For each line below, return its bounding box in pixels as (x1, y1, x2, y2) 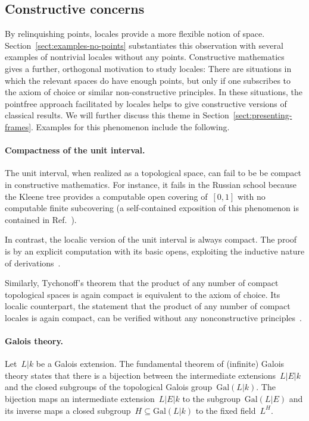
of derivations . (5, 256, 61, 269)
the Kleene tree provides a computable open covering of (5, 190, 208, 202)
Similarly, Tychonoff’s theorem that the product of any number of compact (5, 277, 279, 289)
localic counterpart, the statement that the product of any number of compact (5, 300, 291, 312)
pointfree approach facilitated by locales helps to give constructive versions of (5, 97, 287, 109)
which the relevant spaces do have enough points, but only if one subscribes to (5, 74, 291, 86)
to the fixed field (195, 404, 256, 416)
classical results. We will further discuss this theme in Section (5, 109, 229, 121)
